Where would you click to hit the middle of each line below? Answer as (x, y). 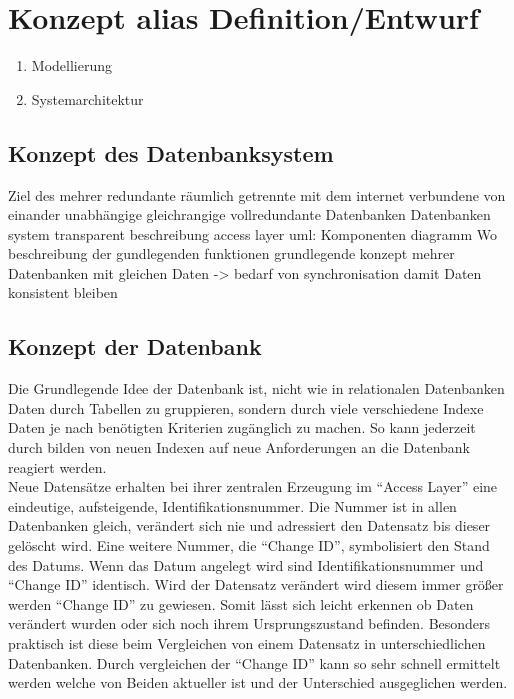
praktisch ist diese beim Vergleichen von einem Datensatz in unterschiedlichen (247, 643)
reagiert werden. (57, 466)
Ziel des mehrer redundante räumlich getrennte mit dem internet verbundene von (257, 194)
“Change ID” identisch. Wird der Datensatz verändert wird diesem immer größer (256, 584)
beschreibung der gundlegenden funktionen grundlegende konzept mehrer (231, 253)
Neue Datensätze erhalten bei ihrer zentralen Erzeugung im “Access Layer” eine (253, 486)
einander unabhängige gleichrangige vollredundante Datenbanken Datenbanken (249, 214)
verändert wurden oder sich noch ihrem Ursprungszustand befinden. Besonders (249, 623)
